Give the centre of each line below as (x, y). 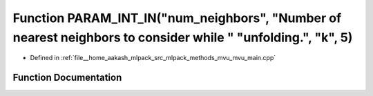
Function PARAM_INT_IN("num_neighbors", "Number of (177, 18)
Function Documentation (67, 78)
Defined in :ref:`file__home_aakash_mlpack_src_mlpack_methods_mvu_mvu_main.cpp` (153, 58)
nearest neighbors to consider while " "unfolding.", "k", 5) (183, 37)
